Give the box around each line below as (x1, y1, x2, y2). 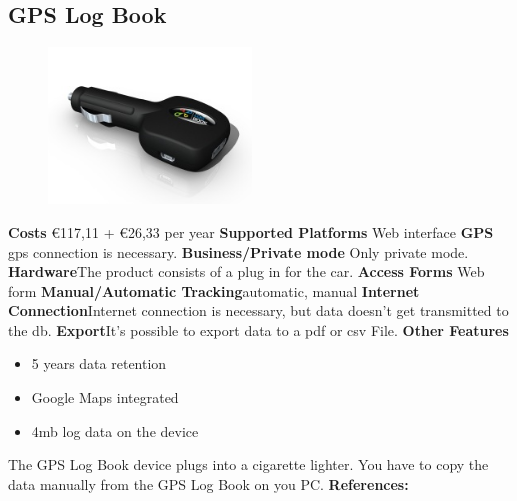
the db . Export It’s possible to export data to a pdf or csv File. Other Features (8, 319, 509, 340)
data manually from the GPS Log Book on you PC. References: (8, 473, 409, 494)
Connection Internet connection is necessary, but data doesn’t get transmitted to (8, 300, 509, 321)
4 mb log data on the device (31, 420, 199, 441)
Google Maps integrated (31, 387, 179, 408)
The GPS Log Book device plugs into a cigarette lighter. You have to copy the (8, 454, 489, 475)
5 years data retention (31, 353, 167, 374)
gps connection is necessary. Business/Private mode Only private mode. (8, 241, 469, 262)
